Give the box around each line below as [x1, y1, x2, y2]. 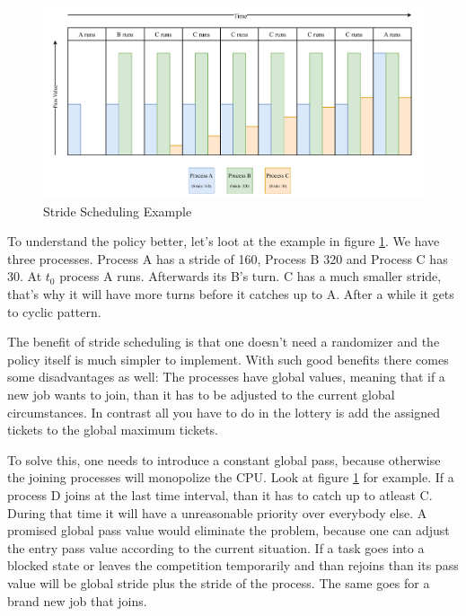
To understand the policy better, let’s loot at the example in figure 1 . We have [7, 232, 440, 251]
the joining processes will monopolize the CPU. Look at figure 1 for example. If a [7, 468, 454, 487]
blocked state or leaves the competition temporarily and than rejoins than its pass [7, 556, 459, 575]
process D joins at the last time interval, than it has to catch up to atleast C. [7, 485, 433, 504]
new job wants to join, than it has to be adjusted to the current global [7, 384, 395, 403]
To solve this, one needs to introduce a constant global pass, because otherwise [7, 450, 441, 469]
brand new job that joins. [7, 591, 147, 610]
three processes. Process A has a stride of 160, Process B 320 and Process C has [7, 249, 448, 268]
